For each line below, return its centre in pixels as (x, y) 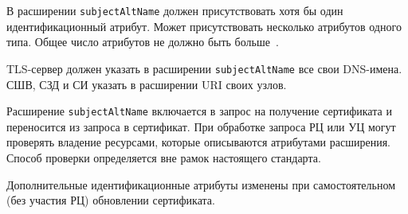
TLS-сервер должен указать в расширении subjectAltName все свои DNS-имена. (204, 68)
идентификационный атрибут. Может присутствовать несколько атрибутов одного (204, 26)
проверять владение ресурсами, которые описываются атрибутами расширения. (198, 142)
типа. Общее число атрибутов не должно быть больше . (143, 42)
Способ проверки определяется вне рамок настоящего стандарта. (164, 157)
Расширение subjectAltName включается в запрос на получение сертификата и (199, 111)
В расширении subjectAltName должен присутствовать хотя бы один (175, 10)
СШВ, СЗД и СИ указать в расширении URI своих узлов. (147, 84)
